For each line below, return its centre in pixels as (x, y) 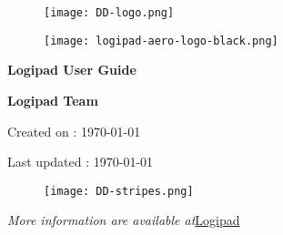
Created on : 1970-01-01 (74, 131)
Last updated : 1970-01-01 (81, 162)
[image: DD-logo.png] (109, 13)
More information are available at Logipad (124, 220)
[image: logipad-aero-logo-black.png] (161, 41)
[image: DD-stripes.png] (119, 191)
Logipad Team (53, 100)
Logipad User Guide (72, 70)
